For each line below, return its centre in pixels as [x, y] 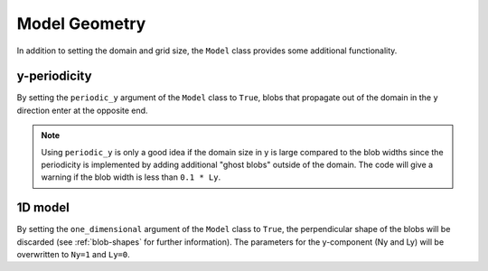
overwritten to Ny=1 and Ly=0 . [73, 255]
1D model [43, 208]
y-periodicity [54, 76]
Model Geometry [81, 23]
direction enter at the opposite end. [82, 110]
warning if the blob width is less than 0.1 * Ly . [131, 177]
